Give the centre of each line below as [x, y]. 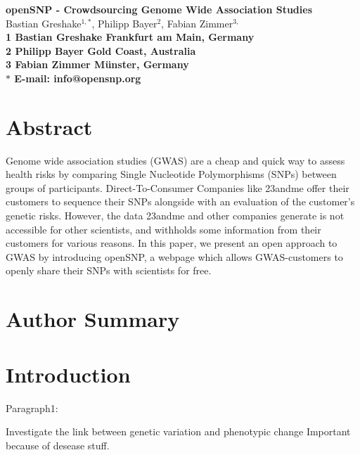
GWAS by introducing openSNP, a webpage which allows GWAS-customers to [174, 256]
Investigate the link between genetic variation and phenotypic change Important [178, 431]
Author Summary [93, 319]
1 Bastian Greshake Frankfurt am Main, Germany [130, 37]
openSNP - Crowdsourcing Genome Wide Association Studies [159, 9]
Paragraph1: [32, 408]
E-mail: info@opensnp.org [78, 78]
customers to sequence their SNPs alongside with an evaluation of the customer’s [180, 201]
